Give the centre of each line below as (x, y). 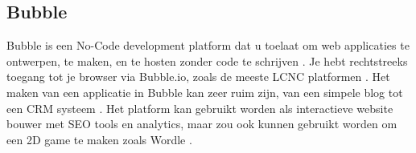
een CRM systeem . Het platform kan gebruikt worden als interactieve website (200, 108)
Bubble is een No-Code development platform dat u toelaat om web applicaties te (208, 45)
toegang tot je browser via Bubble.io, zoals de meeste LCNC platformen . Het (198, 76)
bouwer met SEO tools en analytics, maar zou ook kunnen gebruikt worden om (202, 124)
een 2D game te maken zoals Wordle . (99, 139)
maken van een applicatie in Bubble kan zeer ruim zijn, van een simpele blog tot (205, 92)
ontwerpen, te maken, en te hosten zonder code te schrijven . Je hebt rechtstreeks (207, 60)
